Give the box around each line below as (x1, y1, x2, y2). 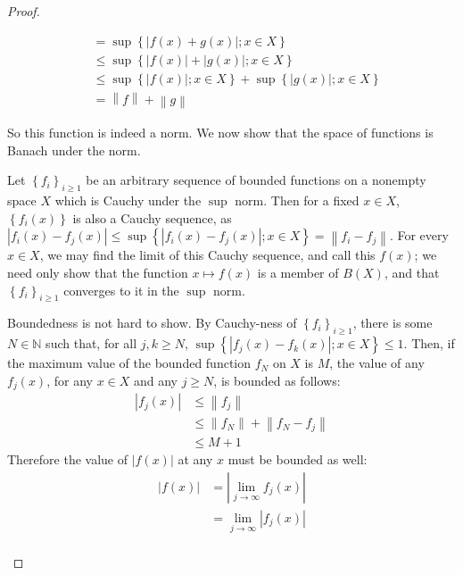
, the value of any (329, 354, 425, 372)
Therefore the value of (7, 450, 128, 469)
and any (133, 371, 178, 389)
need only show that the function (7, 262, 188, 281)
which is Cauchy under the (54, 191, 202, 210)
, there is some (352, 313, 433, 332)
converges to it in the (63, 280, 179, 299)
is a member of (257, 262, 339, 281)
